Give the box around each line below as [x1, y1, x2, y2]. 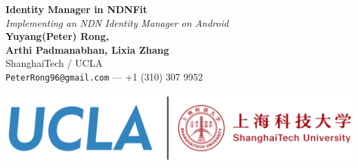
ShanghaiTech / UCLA [6, 56, 103, 70]
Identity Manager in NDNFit [6, 2, 147, 16]
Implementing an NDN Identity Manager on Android [6, 15, 229, 30]
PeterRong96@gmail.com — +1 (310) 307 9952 [6, 69, 203, 83]
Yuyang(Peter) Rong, [6, 29, 109, 43]
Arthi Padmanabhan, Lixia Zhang [6, 42, 169, 56]
